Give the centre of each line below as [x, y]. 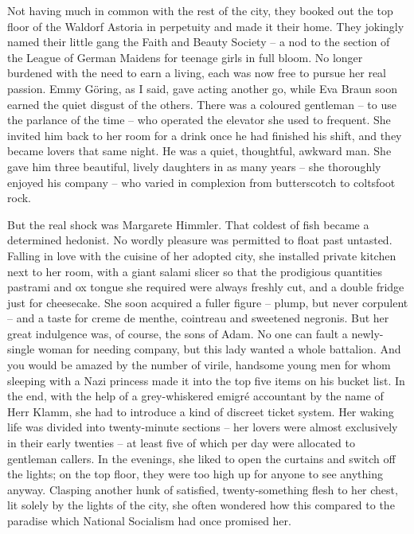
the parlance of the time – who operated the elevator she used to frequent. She [199, 120]
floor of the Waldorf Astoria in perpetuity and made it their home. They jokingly [206, 26]
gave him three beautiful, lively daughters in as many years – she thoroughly [194, 166]
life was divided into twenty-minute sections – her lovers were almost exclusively [203, 427]
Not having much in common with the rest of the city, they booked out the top [200, 10]
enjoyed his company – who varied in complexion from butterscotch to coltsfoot [201, 182]
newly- [367, 333]
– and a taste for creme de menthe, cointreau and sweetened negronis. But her [198, 318]
